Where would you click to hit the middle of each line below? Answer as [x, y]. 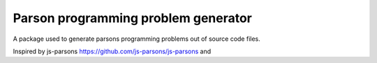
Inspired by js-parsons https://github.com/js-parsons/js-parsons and [112, 51]
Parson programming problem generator [133, 18]
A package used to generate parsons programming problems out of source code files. [137, 39]
